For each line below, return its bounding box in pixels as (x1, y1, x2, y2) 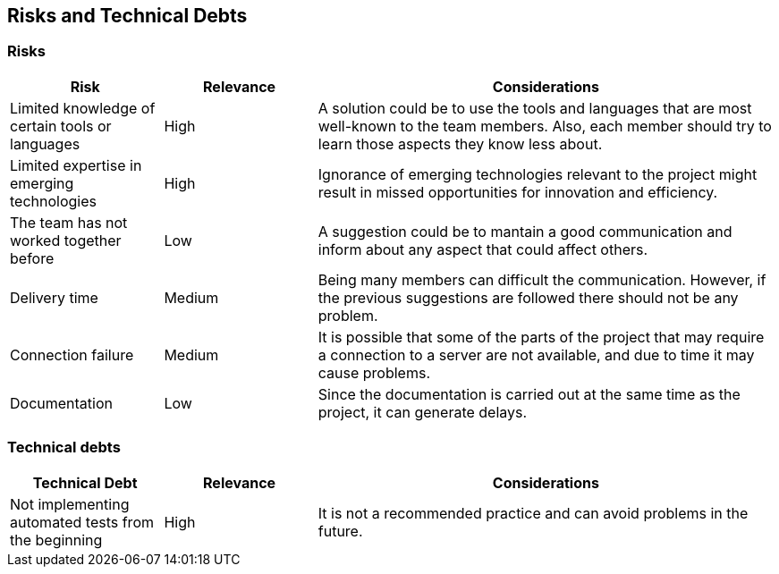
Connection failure (10, 345, 134, 364)
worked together (10, 231, 122, 249)
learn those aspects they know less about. (318, 134, 603, 153)
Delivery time (10, 288, 98, 307)
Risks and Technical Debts (7, 4, 248, 27)
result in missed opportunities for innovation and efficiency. (318, 182, 718, 201)
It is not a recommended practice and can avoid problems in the (318, 503, 749, 522)
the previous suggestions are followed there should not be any (318, 288, 739, 307)
